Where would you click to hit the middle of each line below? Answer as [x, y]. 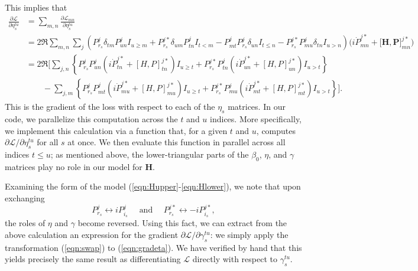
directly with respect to [235, 259]
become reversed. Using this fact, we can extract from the [182, 223]
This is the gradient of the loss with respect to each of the [110, 107]
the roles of [25, 223]
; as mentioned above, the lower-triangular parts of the [150, 154]
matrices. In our [257, 107]
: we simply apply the [249, 234]
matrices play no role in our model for [74, 166]
